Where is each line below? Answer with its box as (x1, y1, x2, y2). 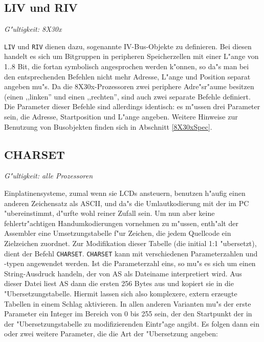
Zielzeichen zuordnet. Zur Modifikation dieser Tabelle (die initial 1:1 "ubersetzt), (4, 237, 257, 248)
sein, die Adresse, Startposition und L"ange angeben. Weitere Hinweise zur (4, 111, 238, 122)
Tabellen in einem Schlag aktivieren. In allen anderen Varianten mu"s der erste (4, 298, 251, 309)
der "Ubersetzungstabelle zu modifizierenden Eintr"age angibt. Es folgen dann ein (4, 318, 259, 329)
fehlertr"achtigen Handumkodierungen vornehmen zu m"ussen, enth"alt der (4, 217, 238, 228)
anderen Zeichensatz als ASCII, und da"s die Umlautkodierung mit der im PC (4, 197, 249, 208)
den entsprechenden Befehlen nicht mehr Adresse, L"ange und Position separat (4, 71, 251, 82)
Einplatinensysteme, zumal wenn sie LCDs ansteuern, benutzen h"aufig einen (4, 188, 246, 198)
